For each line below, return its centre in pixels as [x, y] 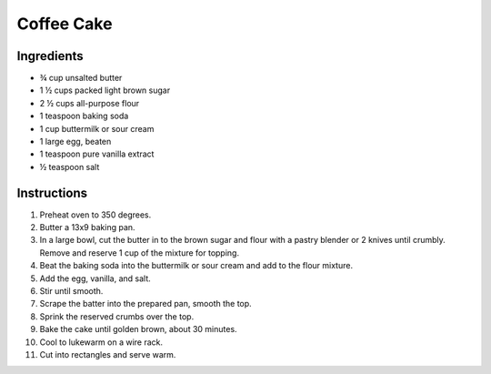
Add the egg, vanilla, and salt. [95, 278]
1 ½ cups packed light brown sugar [105, 90]
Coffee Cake [65, 24]
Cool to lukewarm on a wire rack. [101, 342]
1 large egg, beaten [75, 142]
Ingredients [50, 56]
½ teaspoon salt [70, 167]
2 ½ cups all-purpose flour [90, 103]
